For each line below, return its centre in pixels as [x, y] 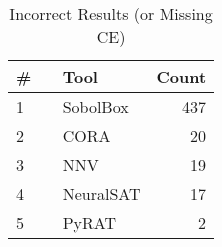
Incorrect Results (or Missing [111, 13]
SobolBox [95, 106]
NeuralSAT [101, 193]
